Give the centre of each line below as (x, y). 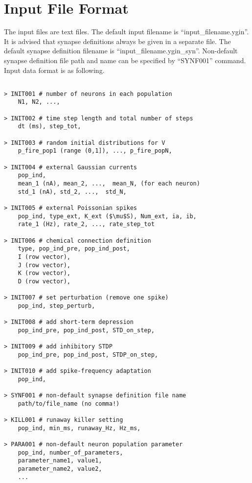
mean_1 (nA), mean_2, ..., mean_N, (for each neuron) (109, 183)
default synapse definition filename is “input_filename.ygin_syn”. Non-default (121, 51)
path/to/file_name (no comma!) (69, 403)
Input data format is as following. (54, 70)
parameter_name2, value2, (60, 469)
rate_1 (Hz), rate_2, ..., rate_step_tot (86, 224)
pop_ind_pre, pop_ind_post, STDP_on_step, (88, 355)
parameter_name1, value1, (60, 461)
